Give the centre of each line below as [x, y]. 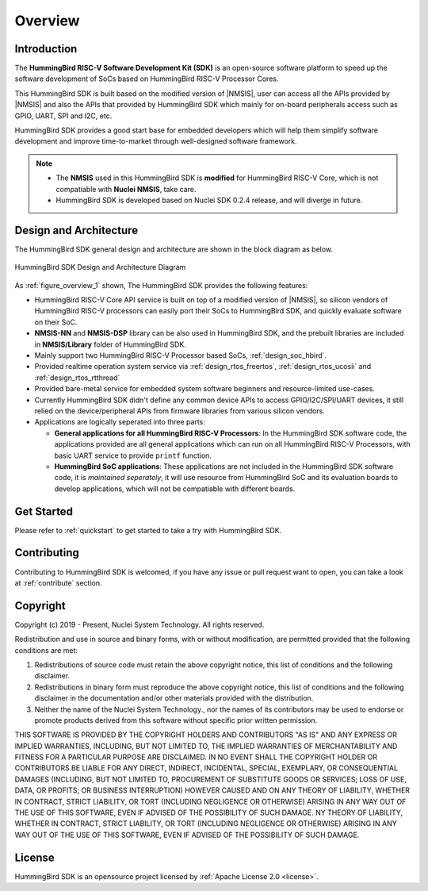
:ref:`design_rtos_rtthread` [77, 378]
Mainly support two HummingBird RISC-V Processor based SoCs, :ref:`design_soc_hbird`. [181, 355]
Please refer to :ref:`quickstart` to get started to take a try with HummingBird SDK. [148, 530]
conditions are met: [46, 650]
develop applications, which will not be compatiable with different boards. [175, 489]
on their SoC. [56, 322]
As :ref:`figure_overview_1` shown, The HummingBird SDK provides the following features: [161, 285]
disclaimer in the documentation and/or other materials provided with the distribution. [174, 698]
